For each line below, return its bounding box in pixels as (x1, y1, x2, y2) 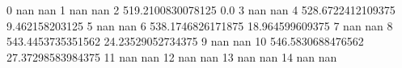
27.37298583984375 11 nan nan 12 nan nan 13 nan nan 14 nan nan (6, 48, 337, 65)
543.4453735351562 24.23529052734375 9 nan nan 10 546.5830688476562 (6, 33, 364, 50)
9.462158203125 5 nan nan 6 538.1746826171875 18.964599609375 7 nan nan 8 (6, 17, 393, 34)
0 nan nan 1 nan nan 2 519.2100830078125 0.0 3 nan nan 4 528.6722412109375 (6, 2, 396, 18)
